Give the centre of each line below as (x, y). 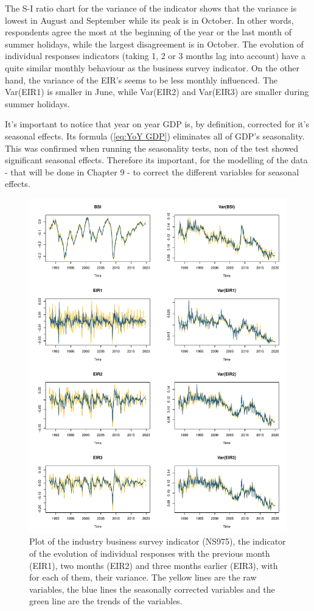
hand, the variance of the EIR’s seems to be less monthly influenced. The (141, 79)
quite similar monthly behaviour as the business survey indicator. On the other (152, 67)
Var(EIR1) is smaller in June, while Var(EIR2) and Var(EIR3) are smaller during (157, 92)
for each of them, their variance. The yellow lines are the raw (143, 577)
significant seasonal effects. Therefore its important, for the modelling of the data (156, 160)
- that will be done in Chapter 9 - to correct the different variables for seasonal (152, 171)
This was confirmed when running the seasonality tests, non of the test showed (152, 148)
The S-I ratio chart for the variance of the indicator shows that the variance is (151, 8)
